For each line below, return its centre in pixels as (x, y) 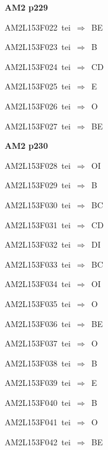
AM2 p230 (26, 146)
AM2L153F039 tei (38, 383)
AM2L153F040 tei (38, 402)
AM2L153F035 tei (38, 303)
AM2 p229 (26, 7)
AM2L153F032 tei (38, 244)
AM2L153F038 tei (38, 363)
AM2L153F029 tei (38, 185)
